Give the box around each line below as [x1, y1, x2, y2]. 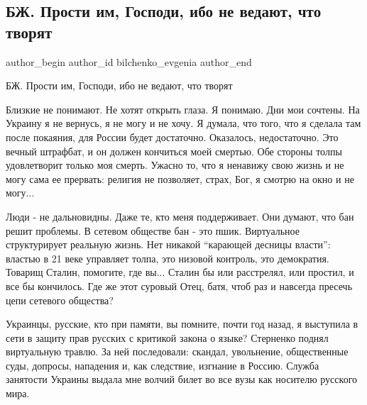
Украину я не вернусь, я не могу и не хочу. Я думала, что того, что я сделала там [6, 116, 361, 131]
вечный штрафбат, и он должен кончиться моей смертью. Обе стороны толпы [6, 143, 342, 158]
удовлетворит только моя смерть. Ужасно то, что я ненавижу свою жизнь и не [6, 157, 344, 172]
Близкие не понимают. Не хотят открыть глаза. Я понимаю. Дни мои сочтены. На [6, 101, 360, 116]
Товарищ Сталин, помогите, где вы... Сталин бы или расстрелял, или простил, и [6, 265, 354, 279]
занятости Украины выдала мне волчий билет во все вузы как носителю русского [6, 372, 358, 387]
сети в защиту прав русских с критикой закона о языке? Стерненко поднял [6, 330, 329, 345]
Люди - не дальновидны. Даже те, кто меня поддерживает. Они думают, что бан [6, 209, 354, 223]
